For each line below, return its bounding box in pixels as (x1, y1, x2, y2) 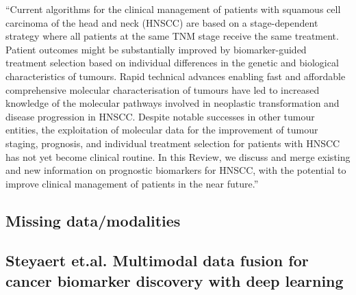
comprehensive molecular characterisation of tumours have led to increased (5, 82, 320, 97)
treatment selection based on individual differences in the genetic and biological (5, 55, 339, 70)
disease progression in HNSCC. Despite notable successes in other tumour (5, 109, 315, 123)
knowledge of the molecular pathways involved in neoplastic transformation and (5, 96, 340, 110)
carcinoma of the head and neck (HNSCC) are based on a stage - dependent (5, 15, 318, 29)
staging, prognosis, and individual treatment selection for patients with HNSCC (5, 136, 340, 150)
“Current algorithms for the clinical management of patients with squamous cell (5, 2, 341, 16)
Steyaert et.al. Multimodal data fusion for (5, 250, 309, 271)
